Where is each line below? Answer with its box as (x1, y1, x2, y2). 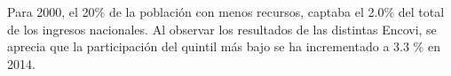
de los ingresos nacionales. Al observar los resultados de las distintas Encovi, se (7, 19, 437, 38)
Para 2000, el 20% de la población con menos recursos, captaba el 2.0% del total (7, 3, 445, 20)
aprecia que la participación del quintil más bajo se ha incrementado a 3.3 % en (7, 37, 440, 56)
